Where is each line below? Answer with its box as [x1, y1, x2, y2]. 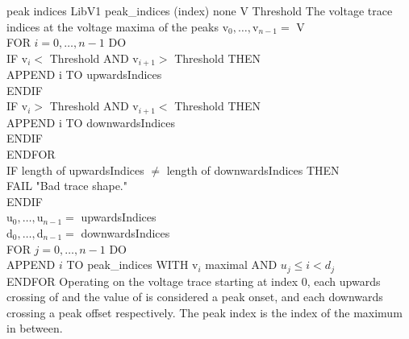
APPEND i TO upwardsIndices [6, 66, 162, 83]
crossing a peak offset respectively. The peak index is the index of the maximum [6, 304, 403, 320]
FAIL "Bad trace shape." [6, 177, 127, 194]
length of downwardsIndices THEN [166, 161, 340, 178]
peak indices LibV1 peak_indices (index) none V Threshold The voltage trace [6, 2, 393, 19]
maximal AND [205, 256, 278, 273]
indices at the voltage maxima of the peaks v [6, 18, 229, 35]
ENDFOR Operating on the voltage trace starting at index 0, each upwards [6, 272, 381, 289]
